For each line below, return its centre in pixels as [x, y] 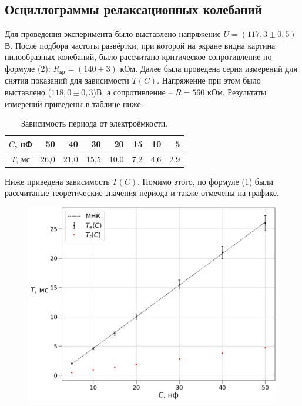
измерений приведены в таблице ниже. [74, 103]
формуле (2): [28, 68]
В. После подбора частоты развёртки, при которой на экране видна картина [140, 45]
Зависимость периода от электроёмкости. [95, 123]
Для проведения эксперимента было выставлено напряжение [113, 34]
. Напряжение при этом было [209, 80]
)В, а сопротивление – [133, 92]
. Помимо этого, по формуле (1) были [205, 181]
